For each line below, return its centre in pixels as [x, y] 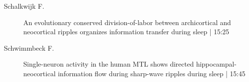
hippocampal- [216, 64]
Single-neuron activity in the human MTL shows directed [109, 64]
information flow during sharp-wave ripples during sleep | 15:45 [152, 73]
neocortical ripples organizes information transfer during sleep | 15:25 [126, 32]
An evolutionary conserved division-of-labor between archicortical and [127, 22]
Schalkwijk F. [24, 6]
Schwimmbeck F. [29, 48]
